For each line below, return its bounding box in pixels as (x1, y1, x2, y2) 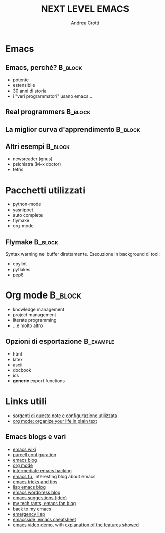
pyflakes (12, 266, 31, 273)
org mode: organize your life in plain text (12, 418, 97, 424)
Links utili (5, 396, 47, 407)
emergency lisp (12, 511, 45, 517)
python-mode (12, 201, 42, 208)
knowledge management (12, 306, 65, 313)
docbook (12, 367, 31, 373)
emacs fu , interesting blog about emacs (12, 473, 96, 479)
